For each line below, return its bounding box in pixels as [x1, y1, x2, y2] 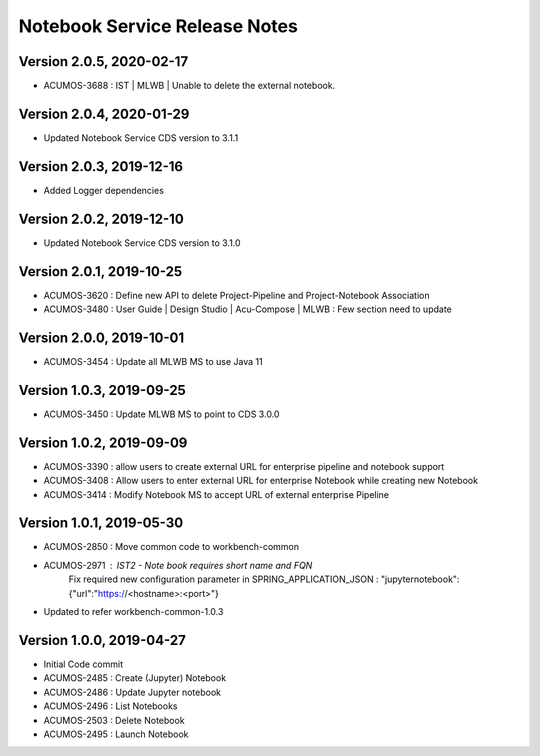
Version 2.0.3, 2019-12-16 [18, 158, 184, 175]
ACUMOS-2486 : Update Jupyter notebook [43, 686, 222, 698]
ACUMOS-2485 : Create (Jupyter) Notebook [43, 672, 227, 684]
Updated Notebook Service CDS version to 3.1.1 [43, 131, 239, 144]
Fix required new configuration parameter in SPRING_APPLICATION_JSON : [68, 573, 379, 585]
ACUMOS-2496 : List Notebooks [43, 700, 178, 712]
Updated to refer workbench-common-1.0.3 [43, 606, 224, 618]
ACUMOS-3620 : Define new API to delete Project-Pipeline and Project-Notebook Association [43, 289, 430, 301]
